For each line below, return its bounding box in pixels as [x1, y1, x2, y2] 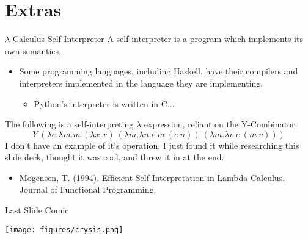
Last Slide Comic [5, 204, 69, 216]
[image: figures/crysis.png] [5, 225, 123, 234]
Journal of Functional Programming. [19, 183, 156, 196]
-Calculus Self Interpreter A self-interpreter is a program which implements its [10, 32, 303, 45]
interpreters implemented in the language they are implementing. [19, 76, 263, 89]
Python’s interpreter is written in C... [34, 97, 175, 110]
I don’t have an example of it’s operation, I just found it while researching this [5, 138, 299, 151]
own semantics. [5, 44, 61, 57]
